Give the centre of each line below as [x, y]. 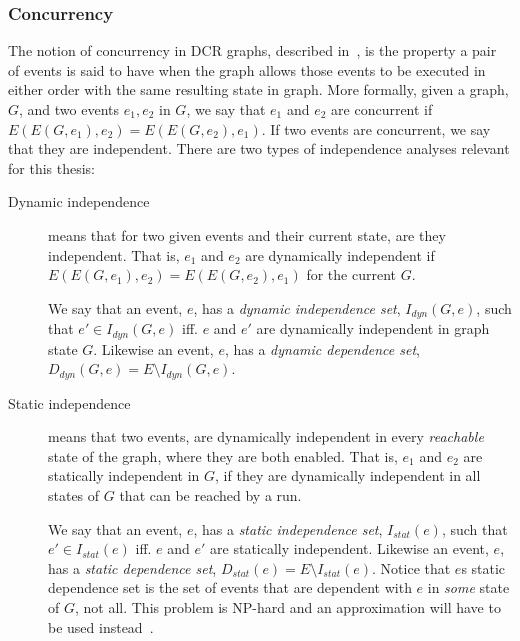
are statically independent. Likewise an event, [349, 548]
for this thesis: [51, 167]
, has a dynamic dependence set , [322, 348]
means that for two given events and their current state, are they [247, 234]
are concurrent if [382, 109]
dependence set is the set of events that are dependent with [230, 587]
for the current [351, 274]
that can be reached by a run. [210, 495]
